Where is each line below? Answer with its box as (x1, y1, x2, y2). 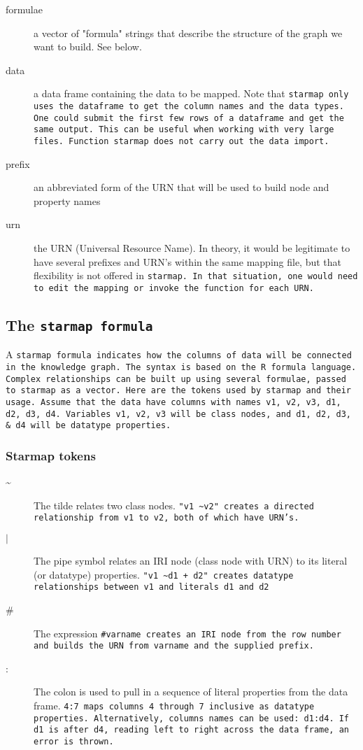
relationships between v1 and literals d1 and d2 (34, 582, 269, 593)
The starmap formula (6, 313, 153, 335)
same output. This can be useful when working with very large (34, 125, 334, 135)
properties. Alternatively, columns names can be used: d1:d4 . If (34, 713, 350, 723)
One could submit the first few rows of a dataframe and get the (34, 113, 344, 123)
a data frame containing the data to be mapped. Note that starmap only (34, 86, 349, 101)
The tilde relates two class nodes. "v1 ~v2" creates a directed (34, 497, 314, 512)
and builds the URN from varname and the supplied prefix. (34, 641, 314, 651)
